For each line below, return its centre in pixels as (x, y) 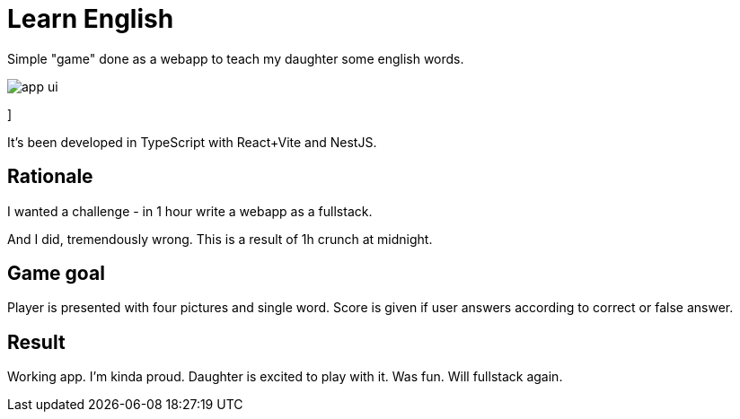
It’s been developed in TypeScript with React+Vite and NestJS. (192, 142)
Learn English (91, 19)
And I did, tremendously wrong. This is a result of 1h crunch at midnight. (220, 239)
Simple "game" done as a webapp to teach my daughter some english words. (236, 58)
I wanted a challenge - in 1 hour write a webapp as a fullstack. (190, 211)
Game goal (56, 274)
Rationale (50, 177)
